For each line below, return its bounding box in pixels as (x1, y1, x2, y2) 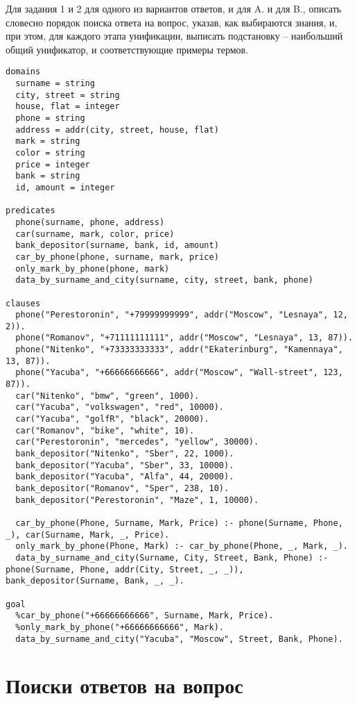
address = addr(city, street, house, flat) (15, 124, 219, 135)
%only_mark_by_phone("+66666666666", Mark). (15, 622, 224, 632)
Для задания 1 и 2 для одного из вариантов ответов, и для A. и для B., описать (6, 1, 342, 15)
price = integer (15, 159, 90, 169)
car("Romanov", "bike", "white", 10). (15, 425, 195, 436)
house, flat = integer (15, 101, 120, 112)
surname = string (15, 78, 95, 89)
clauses (6, 298, 41, 308)
